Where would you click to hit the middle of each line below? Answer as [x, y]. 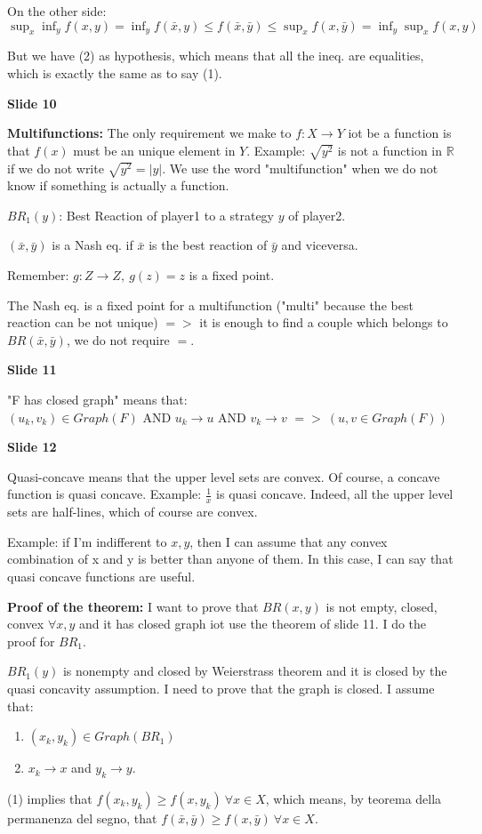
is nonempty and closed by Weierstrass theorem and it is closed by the [255, 671]
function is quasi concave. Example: [104, 494]
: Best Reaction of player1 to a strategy [167, 215]
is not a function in [390, 150]
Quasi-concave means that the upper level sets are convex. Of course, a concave [224, 476]
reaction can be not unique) [83, 322]
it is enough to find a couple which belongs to [324, 322]
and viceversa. [320, 245]
